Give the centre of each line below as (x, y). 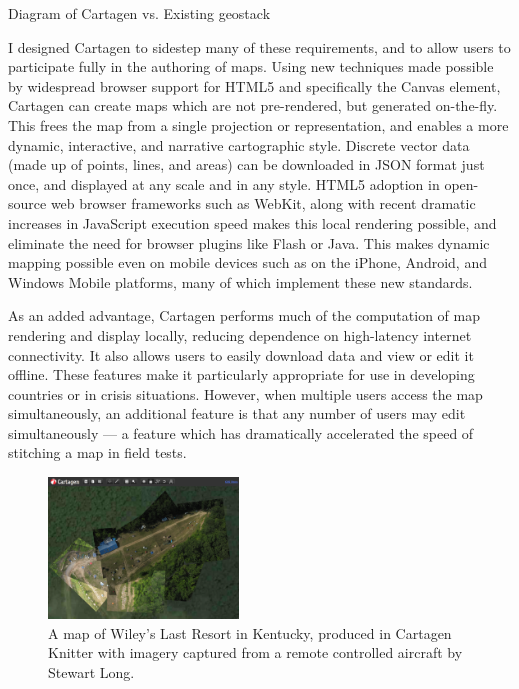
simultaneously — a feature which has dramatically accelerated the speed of (241, 432)
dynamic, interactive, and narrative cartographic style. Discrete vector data (239, 144)
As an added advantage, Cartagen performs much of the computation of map (244, 315)
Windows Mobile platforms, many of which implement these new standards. (240, 281)
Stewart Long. (91, 671)
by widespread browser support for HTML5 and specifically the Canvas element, (254, 85)
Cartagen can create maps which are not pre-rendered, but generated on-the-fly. (253, 105)
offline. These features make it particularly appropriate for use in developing (241, 374)
